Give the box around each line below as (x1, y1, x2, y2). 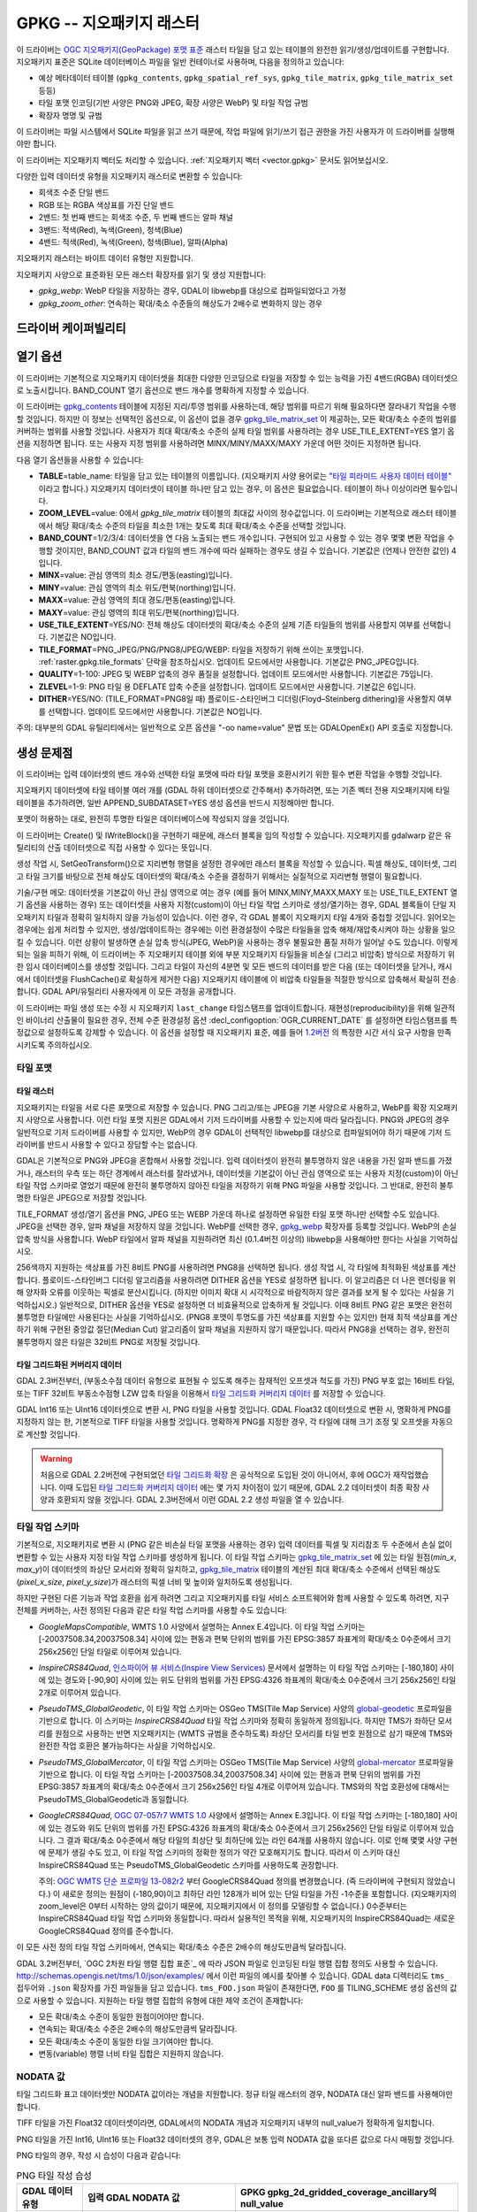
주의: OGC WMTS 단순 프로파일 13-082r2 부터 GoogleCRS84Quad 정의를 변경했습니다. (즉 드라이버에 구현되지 (38, 1876, 426, 1886)
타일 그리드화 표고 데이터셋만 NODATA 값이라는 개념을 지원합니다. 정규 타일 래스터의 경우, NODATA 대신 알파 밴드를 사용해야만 (16, 2089, 454, 2100)
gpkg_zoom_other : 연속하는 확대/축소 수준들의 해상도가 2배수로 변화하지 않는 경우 (38, 297, 322, 309)
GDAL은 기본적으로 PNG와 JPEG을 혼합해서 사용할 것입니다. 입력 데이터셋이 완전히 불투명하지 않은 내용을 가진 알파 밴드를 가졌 (16, 1156, 452, 1166)
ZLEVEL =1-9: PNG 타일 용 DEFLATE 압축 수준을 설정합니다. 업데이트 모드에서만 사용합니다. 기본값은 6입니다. (38, 681, 417, 692)
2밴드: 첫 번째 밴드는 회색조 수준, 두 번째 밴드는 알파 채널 (38, 212, 234, 223)
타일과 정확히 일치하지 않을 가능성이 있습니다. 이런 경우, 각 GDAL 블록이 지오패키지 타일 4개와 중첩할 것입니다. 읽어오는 (47, 911, 457, 922)
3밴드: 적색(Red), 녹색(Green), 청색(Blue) (38, 224, 183, 234)
